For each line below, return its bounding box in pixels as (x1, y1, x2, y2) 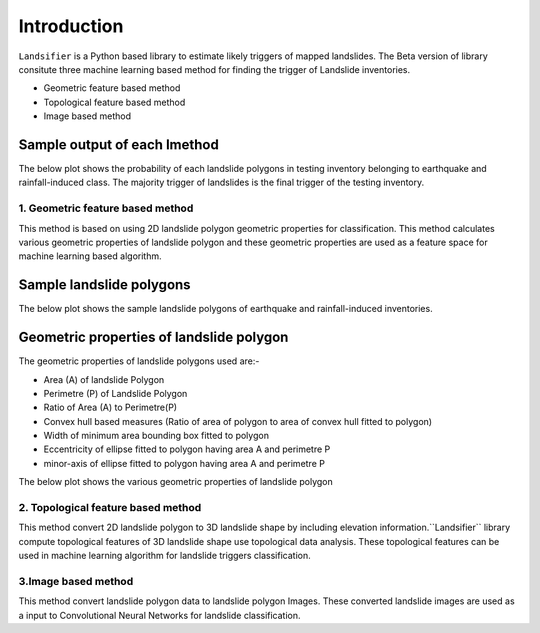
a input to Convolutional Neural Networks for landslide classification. (18, 609, 301, 621)
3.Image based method (18, 574, 134, 588)
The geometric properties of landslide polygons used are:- (18, 355, 260, 367)
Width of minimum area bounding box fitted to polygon (43, 430, 270, 442)
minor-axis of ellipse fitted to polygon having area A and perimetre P (43, 457, 325, 469)
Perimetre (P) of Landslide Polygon (43, 387, 188, 399)
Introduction (18, 15, 124, 37)
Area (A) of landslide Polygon (43, 373, 165, 385)
